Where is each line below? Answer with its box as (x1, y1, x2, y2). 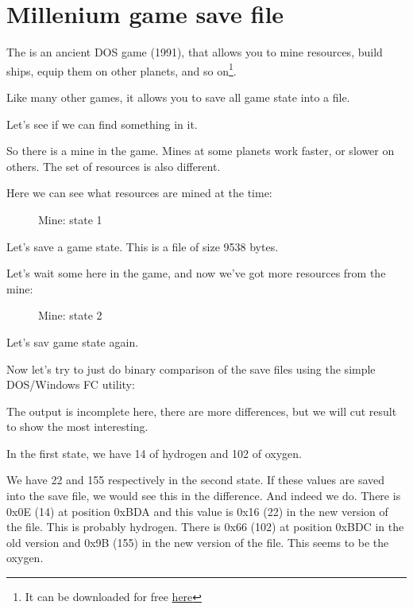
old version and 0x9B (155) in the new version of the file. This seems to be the (6, 533, 389, 550)
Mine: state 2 (38, 307, 102, 324)
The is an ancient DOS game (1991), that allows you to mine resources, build (6, 44, 383, 60)
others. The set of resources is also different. (6, 157, 221, 174)
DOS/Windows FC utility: (6, 376, 135, 393)
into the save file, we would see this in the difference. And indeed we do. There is (6, 487, 401, 504)
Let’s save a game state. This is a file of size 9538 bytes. (6, 238, 279, 254)
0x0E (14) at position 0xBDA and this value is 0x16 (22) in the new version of (6, 502, 388, 519)
